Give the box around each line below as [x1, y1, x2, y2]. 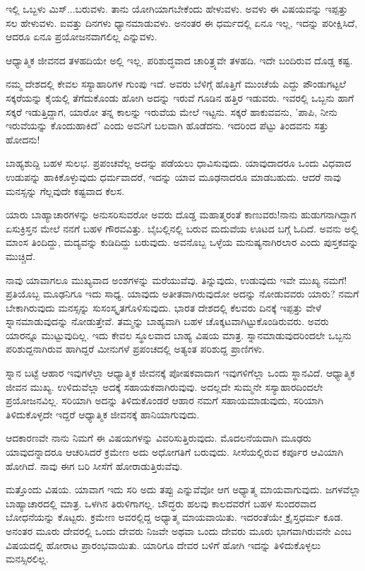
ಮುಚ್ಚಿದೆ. [6, 248, 36, 263]
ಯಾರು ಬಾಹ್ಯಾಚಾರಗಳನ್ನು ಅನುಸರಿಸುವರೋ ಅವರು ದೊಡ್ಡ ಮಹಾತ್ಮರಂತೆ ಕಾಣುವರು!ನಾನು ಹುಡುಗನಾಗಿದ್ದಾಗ [6, 207, 357, 222]
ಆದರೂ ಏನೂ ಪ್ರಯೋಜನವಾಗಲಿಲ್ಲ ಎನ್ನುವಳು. [6, 29, 157, 44]
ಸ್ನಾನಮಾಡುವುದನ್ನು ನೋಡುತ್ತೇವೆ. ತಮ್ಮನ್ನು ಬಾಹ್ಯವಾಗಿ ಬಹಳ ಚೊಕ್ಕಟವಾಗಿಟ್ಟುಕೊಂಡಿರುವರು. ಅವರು [6, 314, 329, 329]
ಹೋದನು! [6, 131, 40, 146]
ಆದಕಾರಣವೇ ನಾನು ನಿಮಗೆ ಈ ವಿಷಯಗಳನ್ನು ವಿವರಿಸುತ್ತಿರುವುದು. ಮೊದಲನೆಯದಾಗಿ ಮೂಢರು [6, 430, 311, 445]
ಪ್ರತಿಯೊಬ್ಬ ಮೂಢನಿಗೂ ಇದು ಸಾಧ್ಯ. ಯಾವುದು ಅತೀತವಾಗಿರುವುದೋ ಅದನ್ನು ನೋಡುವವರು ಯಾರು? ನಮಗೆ [6, 286, 359, 301]
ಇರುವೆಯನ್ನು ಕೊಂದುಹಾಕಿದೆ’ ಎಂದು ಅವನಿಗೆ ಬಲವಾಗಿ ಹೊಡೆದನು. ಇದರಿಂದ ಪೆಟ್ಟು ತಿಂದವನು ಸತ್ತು [6, 118, 329, 133]
